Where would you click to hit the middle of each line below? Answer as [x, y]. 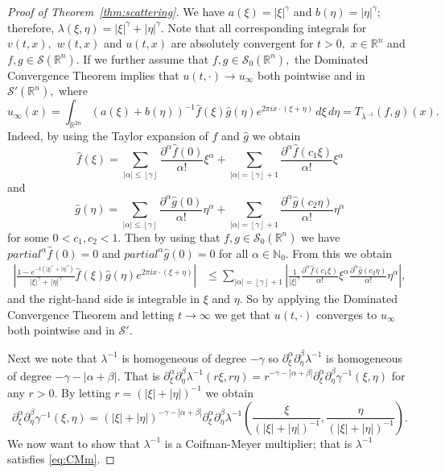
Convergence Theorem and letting [91, 314]
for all [234, 253]
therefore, [31, 27]
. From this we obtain [338, 253]
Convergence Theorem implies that [93, 75]
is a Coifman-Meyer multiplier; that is [258, 443]
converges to [347, 314]
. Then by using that [169, 236]
